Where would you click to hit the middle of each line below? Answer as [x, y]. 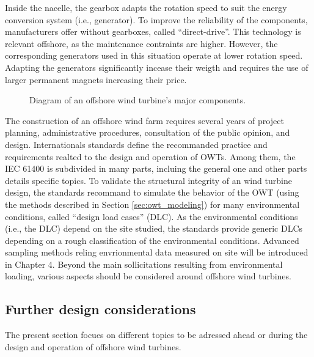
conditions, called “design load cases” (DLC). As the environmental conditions [152, 216]
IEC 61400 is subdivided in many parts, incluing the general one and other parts [156, 168]
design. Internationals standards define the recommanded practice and [136, 144]
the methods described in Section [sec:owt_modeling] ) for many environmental [152, 204]
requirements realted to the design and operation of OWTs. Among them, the [150, 156]
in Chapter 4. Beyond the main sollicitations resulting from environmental [144, 264]
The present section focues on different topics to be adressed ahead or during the [156, 335]
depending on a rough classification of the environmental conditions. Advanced [152, 240]
